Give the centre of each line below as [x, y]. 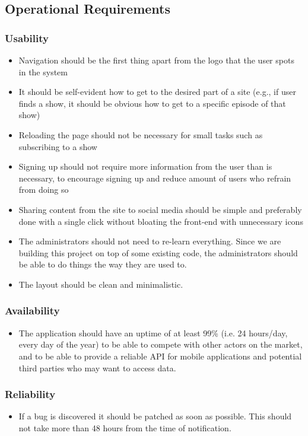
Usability [27, 38]
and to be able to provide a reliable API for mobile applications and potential [160, 356]
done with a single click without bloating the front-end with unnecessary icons [161, 221]
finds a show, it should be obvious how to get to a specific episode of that [152, 103]
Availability [32, 311]
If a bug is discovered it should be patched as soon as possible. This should [155, 416]
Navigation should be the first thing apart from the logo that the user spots [156, 60]
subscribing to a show [58, 146]
